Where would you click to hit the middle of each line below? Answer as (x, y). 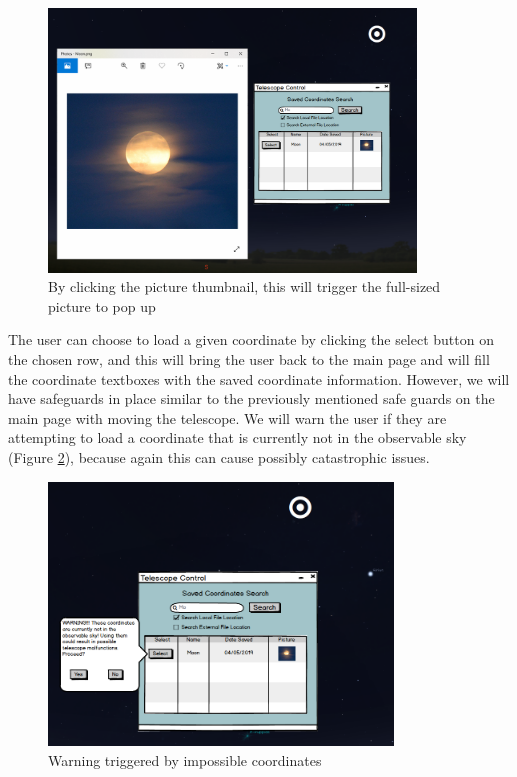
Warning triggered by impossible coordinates (185, 759)
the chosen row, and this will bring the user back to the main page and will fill (249, 358)
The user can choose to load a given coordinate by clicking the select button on (251, 339)
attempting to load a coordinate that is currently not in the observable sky (237, 437)
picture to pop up (102, 305)
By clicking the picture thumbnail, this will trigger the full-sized (244, 286)
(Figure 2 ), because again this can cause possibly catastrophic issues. (219, 456)
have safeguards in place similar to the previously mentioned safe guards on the (251, 398)
